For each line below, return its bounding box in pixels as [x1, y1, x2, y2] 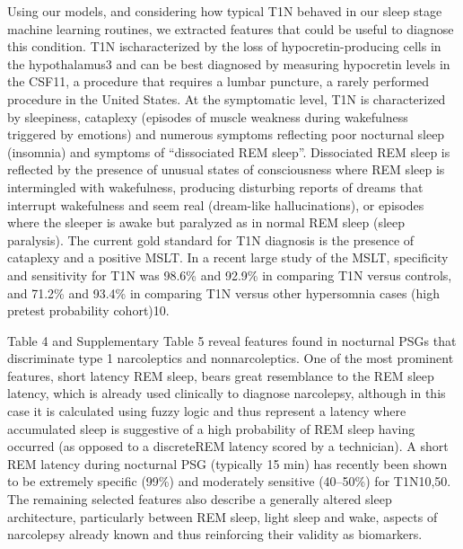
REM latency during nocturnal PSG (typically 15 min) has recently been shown [7, 454, 448, 473]
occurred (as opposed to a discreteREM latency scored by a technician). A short [7, 437, 449, 456]
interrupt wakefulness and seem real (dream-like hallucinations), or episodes [7, 195, 424, 214]
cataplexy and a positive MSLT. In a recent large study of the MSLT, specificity [7, 248, 449, 267]
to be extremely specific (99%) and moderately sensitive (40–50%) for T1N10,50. [7, 472, 451, 491]
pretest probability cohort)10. [7, 301, 170, 320]
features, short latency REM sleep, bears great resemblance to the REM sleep [7, 366, 434, 385]
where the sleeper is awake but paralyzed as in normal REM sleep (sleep [7, 213, 406, 232]
